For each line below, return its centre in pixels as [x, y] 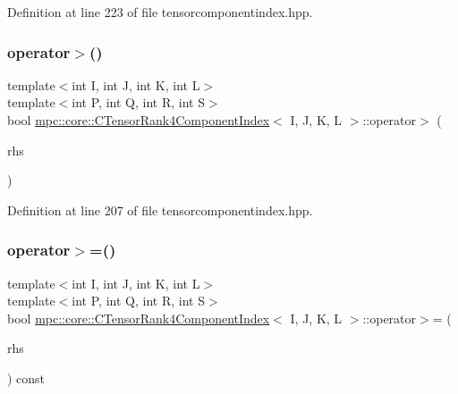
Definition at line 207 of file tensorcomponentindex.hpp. [160, 210]
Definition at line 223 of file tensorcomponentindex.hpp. [160, 12]
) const [26, 377]
